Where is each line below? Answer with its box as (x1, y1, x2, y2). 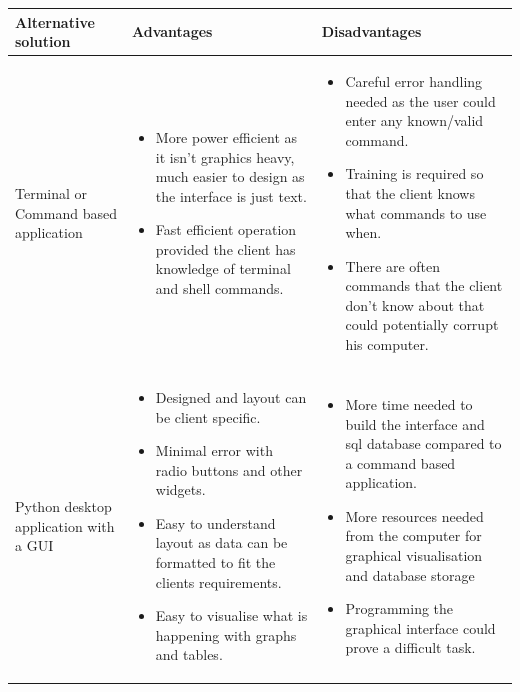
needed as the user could (345, 90, 496, 111)
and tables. (155, 644, 223, 665)
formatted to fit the (155, 552, 276, 573)
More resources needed (345, 505, 484, 526)
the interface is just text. (155, 185, 307, 206)
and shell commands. (155, 278, 284, 299)
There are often (345, 255, 440, 276)
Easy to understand (155, 512, 276, 533)
